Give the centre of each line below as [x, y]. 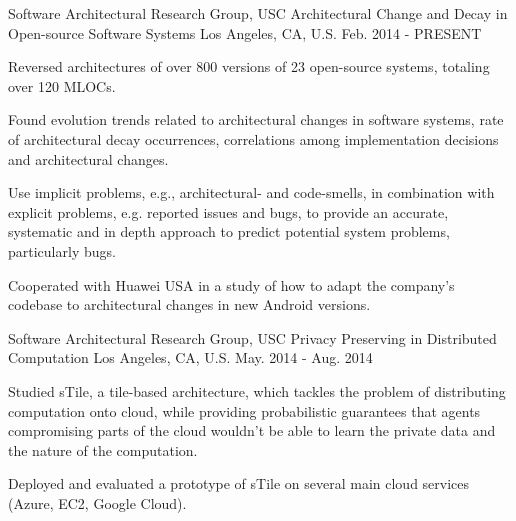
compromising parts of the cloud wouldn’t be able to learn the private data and [252, 430]
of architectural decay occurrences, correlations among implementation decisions [253, 138]
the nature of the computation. [103, 449]
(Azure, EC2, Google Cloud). [97, 502]
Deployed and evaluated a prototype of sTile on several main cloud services [239, 483]
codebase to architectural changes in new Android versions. [189, 304]
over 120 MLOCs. [62, 85]
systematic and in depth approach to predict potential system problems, [229, 231]
